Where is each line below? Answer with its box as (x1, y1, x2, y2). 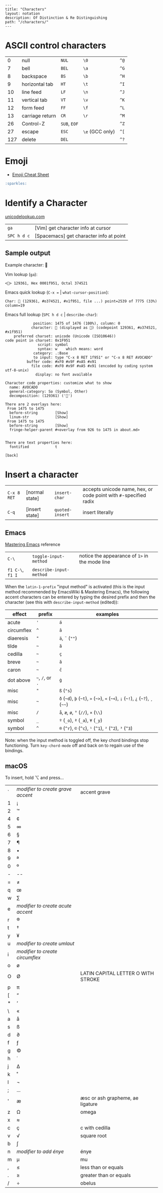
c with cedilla (80, 1124, 111, 1131)
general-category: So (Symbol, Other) (9, 389, 88, 394)
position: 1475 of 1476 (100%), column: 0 (33, 321, 120, 326)
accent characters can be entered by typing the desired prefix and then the (5, 594, 156, 600)
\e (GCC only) (83, 128, 115, 135)
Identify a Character (5, 198, 88, 208)
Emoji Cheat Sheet (12, 171, 49, 178)
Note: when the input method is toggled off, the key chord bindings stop (5, 738, 149, 743)
